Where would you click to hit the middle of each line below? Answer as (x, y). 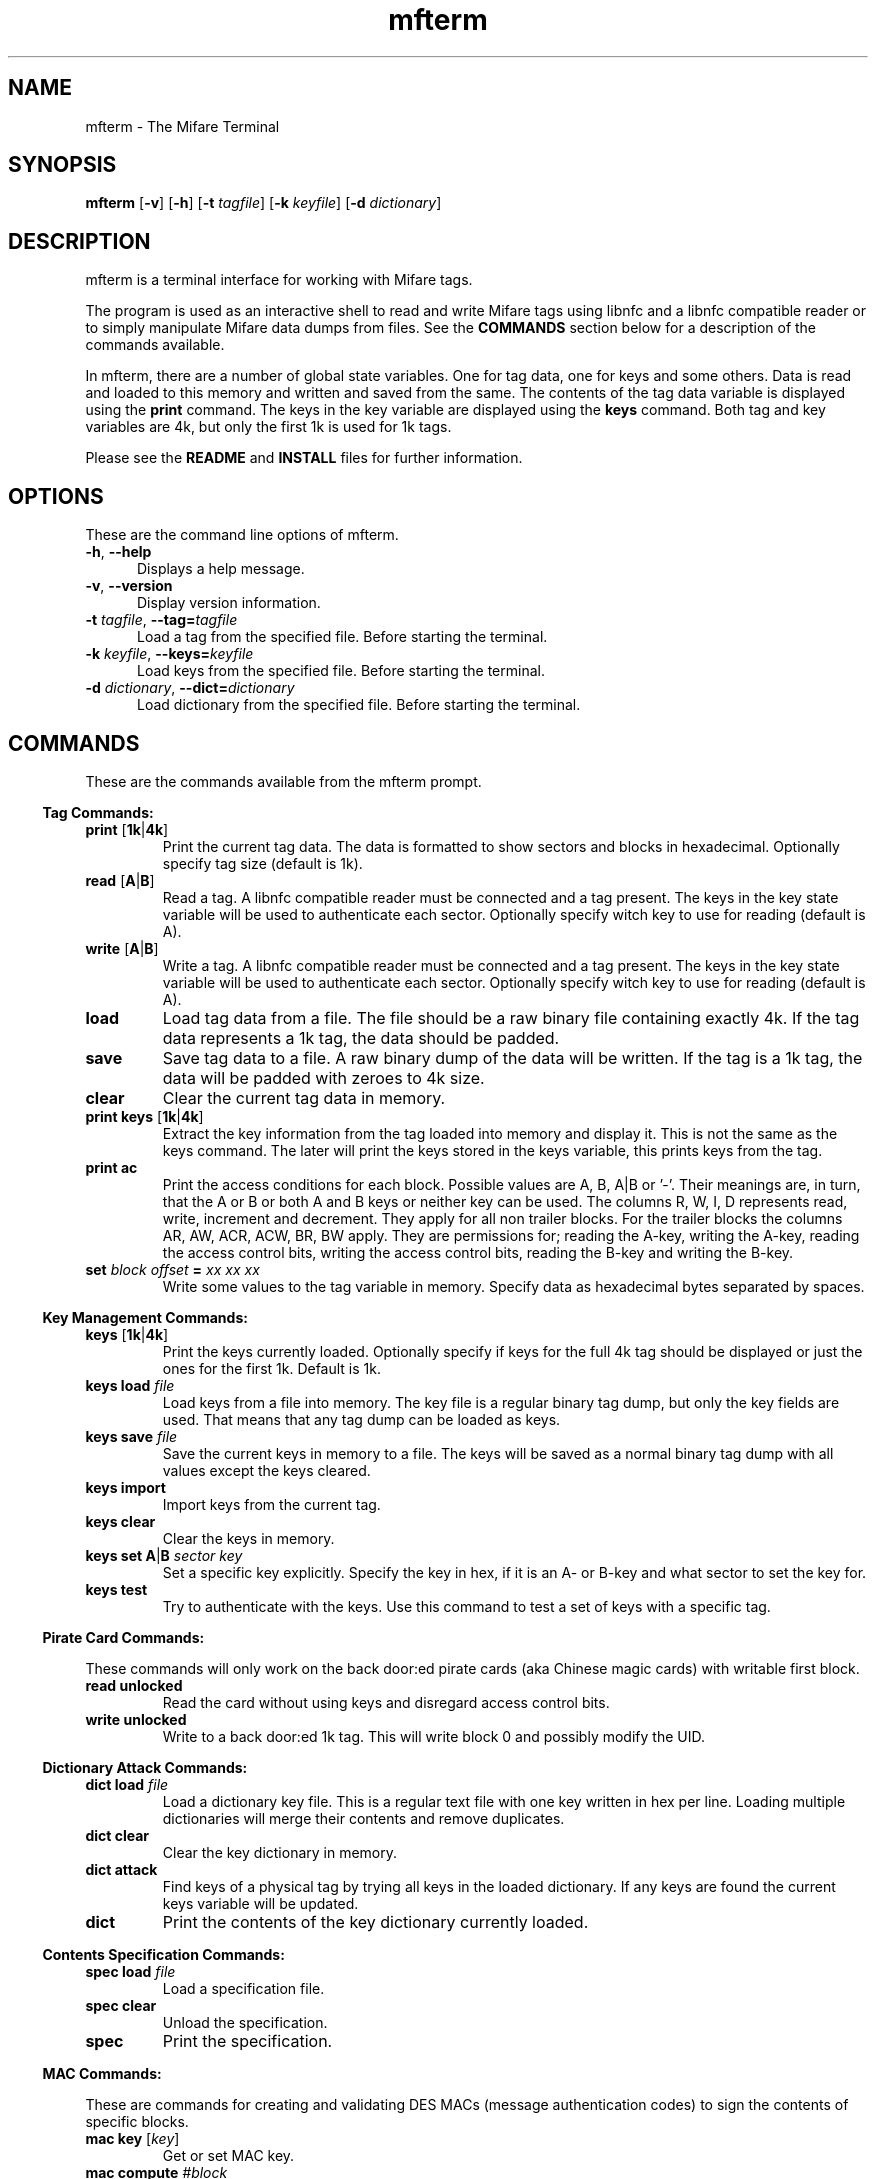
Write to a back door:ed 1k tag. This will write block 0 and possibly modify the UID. (433, 1736)
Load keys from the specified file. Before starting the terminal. (341, 671)
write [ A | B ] (122, 948)
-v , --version (129, 586)
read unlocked (134, 1685)
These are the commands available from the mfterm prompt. (283, 781)
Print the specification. (247, 2040)
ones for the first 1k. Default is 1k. (271, 1368)
